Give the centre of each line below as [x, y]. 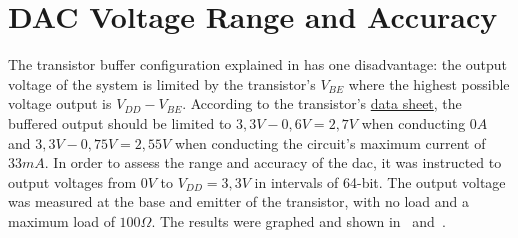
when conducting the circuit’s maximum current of [330, 142]
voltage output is [60, 103]
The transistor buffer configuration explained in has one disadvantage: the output [258, 64]
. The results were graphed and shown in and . [298, 220]
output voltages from [72, 181]
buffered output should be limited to [120, 122]
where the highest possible [429, 83]
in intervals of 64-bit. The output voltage [380, 181]
